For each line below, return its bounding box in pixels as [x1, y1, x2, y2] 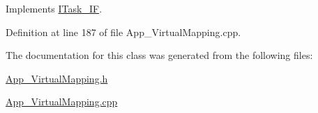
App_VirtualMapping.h [6, 71, 108, 85]
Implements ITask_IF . [6, 1, 103, 15]
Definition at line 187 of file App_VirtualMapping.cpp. [6, 24, 241, 39]
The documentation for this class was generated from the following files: [6, 48, 313, 62]
